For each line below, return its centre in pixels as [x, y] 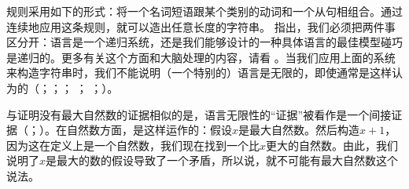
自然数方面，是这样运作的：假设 [149, 130]
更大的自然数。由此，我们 [332, 145]
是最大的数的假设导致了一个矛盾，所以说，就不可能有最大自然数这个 [222, 160]
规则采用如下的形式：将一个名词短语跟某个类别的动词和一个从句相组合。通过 [204, 11]
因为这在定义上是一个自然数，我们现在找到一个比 [133, 145]
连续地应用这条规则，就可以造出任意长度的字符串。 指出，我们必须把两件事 [201, 26]
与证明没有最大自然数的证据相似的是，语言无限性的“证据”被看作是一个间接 [199, 114]
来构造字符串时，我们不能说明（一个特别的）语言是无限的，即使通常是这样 [199, 73]
